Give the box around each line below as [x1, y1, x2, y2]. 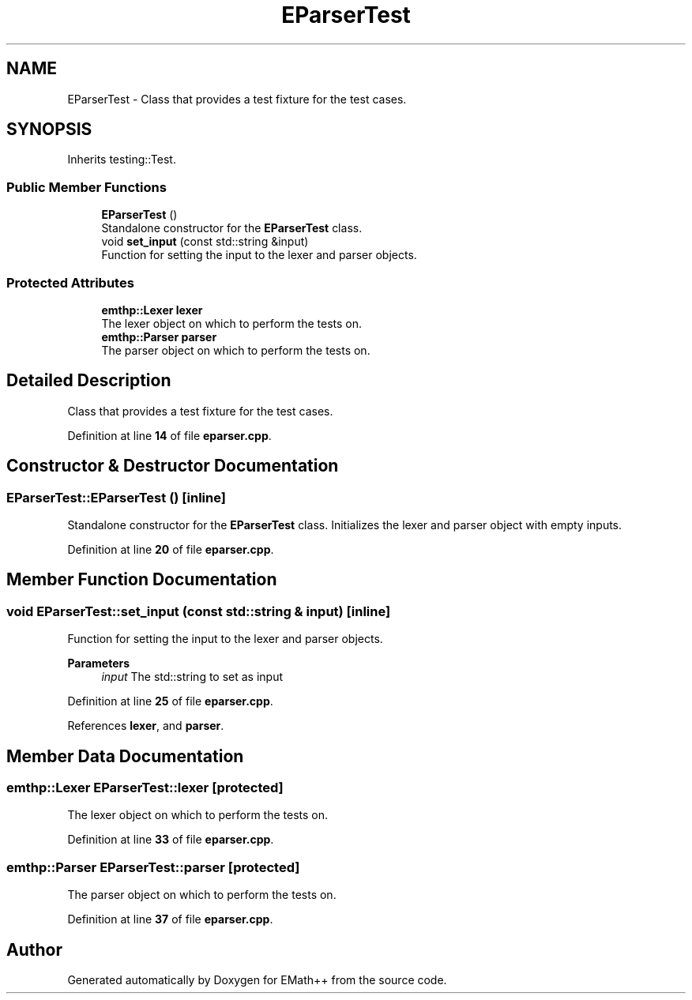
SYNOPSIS [6, 119, 92, 140]
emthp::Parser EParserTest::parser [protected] [6, 859, 300, 875]
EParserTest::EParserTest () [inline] [6, 489, 226, 506]
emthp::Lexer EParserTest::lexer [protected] [6, 780, 284, 796]
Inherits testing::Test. [67, 152, 176, 167]
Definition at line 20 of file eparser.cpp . [67, 543, 274, 556]
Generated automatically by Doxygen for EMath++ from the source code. [67, 973, 447, 987]
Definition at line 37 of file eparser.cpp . [67, 912, 273, 927]
